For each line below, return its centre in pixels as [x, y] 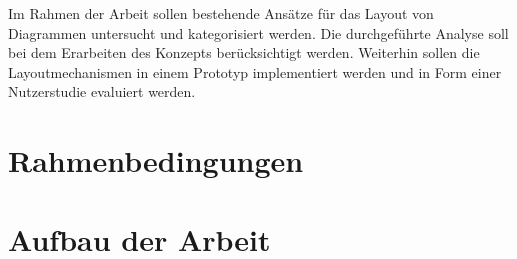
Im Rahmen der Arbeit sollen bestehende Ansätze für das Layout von [221, 13]
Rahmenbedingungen [156, 160]
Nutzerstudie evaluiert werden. [102, 91]
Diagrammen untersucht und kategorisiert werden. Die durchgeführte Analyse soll [258, 32]
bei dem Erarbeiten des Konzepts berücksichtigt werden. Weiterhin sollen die [244, 52]
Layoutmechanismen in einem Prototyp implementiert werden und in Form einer [255, 71]
